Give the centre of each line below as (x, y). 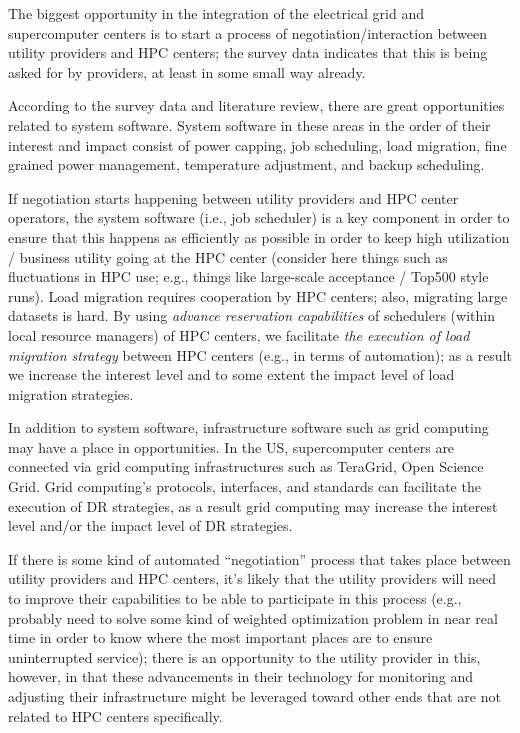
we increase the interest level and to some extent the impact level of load (231, 374)
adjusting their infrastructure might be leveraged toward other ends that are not (254, 696)
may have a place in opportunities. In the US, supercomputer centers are (231, 446)
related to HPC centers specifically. (115, 715)
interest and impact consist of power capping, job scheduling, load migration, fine (257, 144)
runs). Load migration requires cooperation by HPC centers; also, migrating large (258, 295)
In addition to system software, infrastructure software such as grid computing (248, 427)
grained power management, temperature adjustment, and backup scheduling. (246, 164)
